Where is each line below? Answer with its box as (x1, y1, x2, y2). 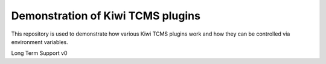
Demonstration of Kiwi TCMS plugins (11, 9, 200, 22)
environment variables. (11, 38, 69, 45)
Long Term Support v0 (11, 50, 68, 57)
